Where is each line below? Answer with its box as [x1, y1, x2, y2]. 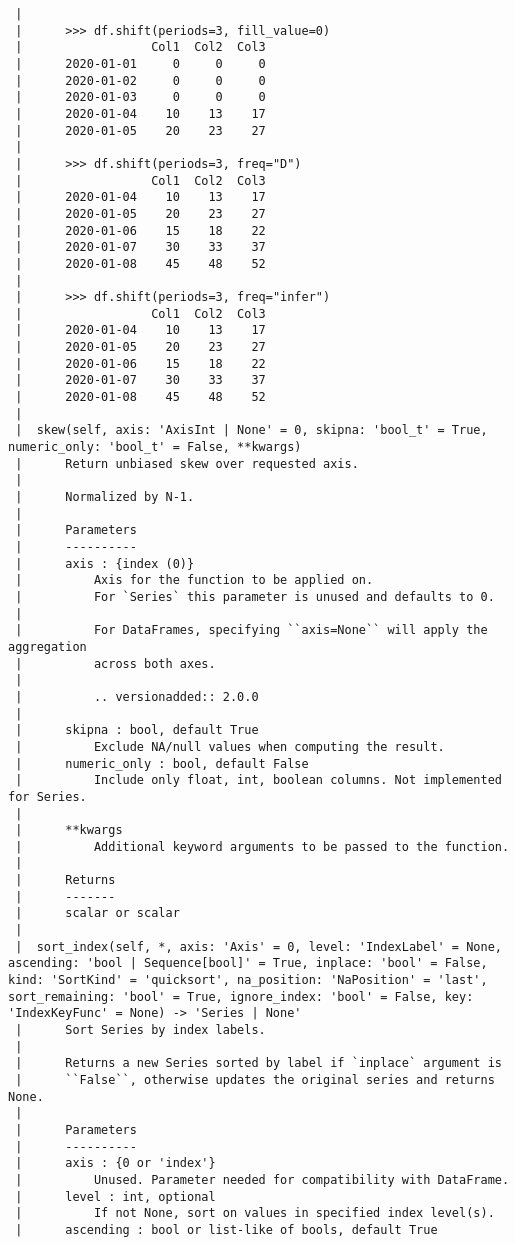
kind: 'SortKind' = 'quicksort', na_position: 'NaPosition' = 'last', [8, 973, 488, 988]
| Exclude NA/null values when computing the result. [15, 739, 445, 754]
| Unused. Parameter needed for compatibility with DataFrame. [15, 1172, 510, 1187]
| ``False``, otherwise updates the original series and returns [15, 1073, 495, 1087]
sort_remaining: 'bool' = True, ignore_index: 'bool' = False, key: [8, 989, 474, 1004]
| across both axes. [15, 656, 216, 671]
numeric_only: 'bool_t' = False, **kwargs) [8, 440, 302, 455]
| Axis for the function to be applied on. [15, 573, 374, 588]
